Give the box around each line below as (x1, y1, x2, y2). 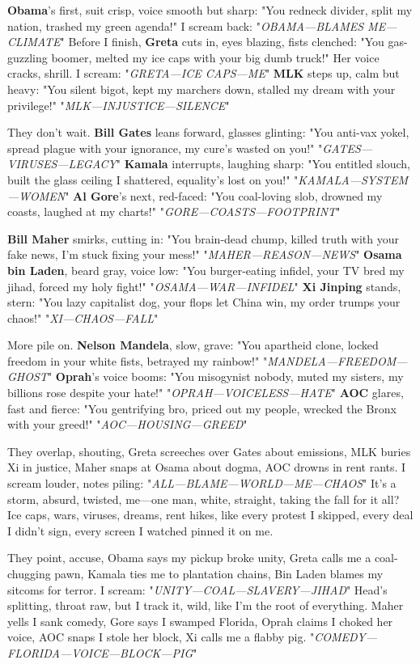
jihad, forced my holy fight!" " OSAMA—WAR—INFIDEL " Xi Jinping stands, (7, 277, 401, 294)
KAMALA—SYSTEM (298, 171, 409, 188)
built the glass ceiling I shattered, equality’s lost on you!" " (7, 171, 299, 188)
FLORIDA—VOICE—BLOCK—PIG (7, 644, 193, 661)
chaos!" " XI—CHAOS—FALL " (7, 309, 159, 326)
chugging (7, 565, 51, 582)
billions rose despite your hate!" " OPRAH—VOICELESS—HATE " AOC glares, (7, 384, 404, 401)
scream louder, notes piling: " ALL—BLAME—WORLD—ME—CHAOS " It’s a (7, 475, 397, 492)
